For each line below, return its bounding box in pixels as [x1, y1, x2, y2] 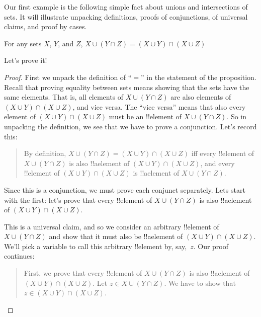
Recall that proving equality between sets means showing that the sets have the [4, 82, 249, 92]
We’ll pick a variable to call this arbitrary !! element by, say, [4, 241, 187, 251]
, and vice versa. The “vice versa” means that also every [72, 101, 246, 112]
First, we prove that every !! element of [24, 268, 142, 278]
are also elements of [170, 92, 231, 102]
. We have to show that [164, 277, 236, 288]
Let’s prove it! [4, 55, 47, 65]
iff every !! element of [191, 148, 254, 158]
